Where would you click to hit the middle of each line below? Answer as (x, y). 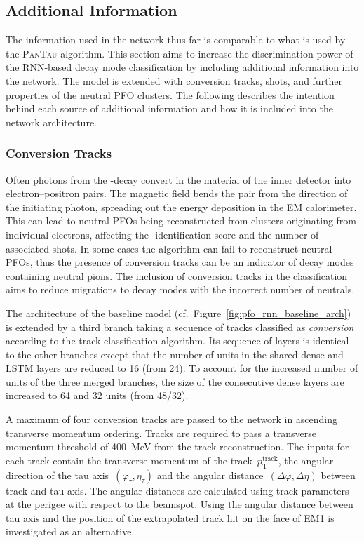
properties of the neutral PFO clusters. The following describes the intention (170, 94)
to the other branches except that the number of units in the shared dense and (175, 354)
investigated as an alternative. (70, 531)
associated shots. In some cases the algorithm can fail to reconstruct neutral (169, 248)
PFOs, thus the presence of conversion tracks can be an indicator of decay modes (180, 262)
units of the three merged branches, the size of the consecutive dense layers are (175, 381)
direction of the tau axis (58, 475)
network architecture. (52, 122)
